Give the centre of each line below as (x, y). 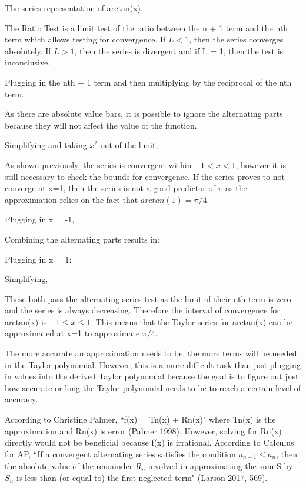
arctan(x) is (26, 321)
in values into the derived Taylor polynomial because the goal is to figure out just (152, 376)
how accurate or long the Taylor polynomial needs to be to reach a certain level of (153, 387)
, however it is (261, 164)
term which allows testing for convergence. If (85, 39)
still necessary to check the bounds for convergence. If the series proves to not (145, 176)
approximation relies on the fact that (71, 199)
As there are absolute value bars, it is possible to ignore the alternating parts (144, 114)
